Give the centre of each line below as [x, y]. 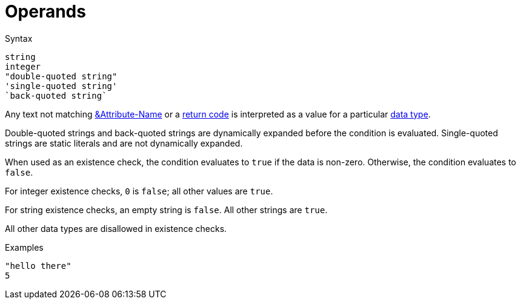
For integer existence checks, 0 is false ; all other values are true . [139, 191]
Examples [24, 247]
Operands [45, 12]
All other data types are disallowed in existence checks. [116, 228]
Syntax [19, 38]
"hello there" [38, 266]
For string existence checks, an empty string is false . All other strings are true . [166, 210]
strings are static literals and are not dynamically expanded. [124, 143]
